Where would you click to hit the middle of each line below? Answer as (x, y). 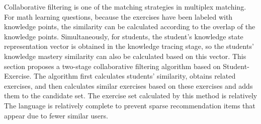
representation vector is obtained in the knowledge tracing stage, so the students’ (129, 46)
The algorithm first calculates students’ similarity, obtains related (135, 76)
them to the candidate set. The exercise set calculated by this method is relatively (131, 96)
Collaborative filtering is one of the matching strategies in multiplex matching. (125, 7)
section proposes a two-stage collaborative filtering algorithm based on (112, 66)
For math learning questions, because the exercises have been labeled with (118, 16)
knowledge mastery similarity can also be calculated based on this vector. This (125, 56)
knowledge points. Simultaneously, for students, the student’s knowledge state (124, 36)
